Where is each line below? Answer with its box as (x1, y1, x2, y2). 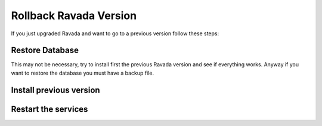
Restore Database (11, 45, 79, 56)
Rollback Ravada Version (11, 9, 137, 22)
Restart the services (11, 104, 88, 114)
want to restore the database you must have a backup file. (11, 69, 154, 76)
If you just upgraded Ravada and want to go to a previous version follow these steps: (11, 30, 219, 37)
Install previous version (11, 85, 101, 95)
